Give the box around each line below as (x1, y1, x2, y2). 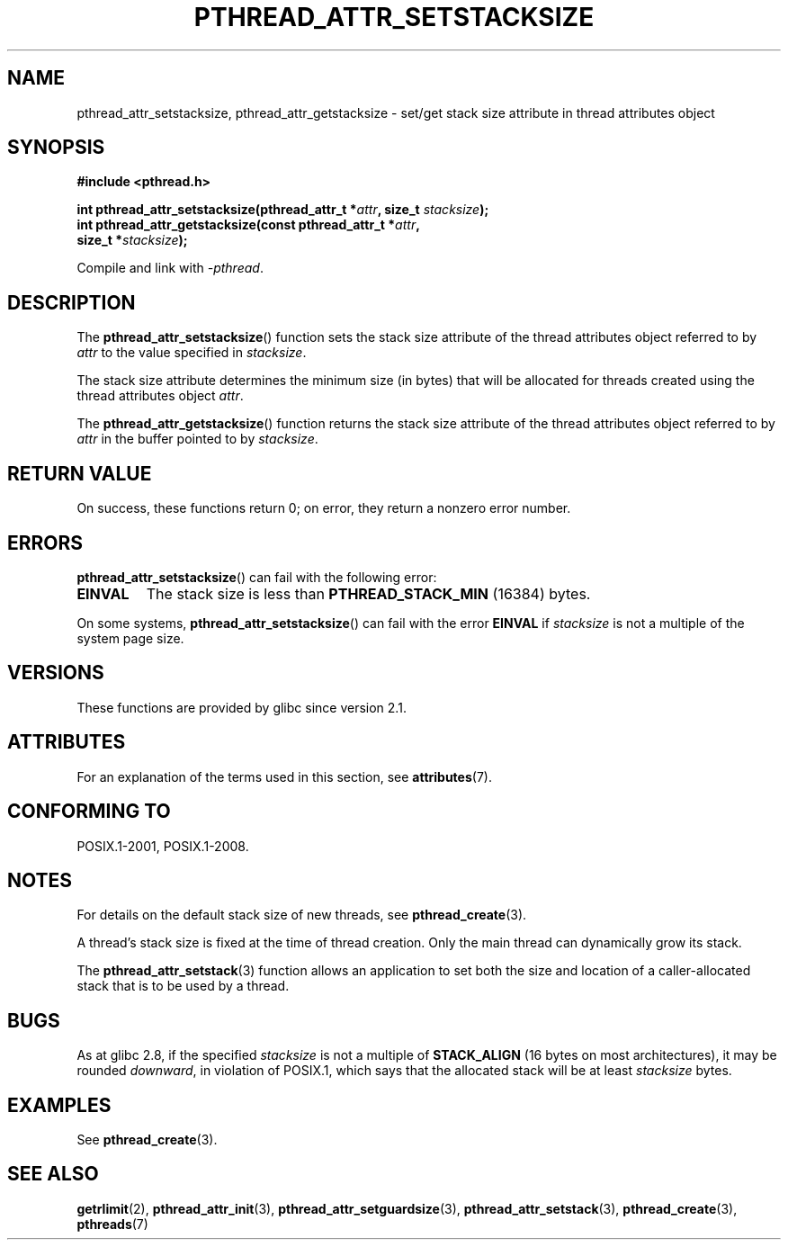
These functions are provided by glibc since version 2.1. (76, 699, 407, 715)
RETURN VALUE (7, 462, 152, 485)
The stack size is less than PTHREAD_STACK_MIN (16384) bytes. (146, 584, 591, 603)
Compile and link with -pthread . (76, 260, 264, 276)
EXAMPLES (7, 1093, 112, 1117)
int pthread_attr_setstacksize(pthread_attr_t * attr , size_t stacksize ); (76, 202, 489, 218)
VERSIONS (7, 661, 104, 685)
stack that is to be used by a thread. (76, 978, 290, 994)
